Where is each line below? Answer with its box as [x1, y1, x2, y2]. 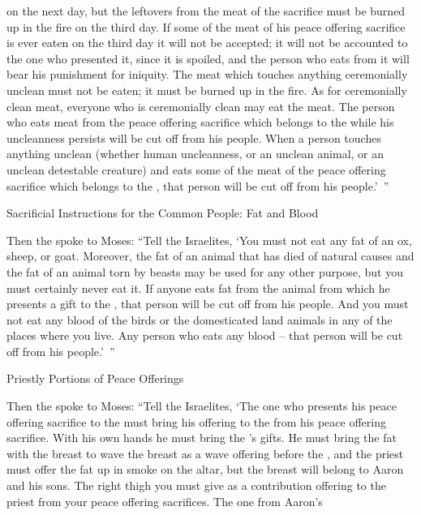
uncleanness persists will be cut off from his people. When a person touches [6, 129, 381, 146]
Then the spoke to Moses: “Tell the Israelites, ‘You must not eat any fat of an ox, [6, 231, 412, 248]
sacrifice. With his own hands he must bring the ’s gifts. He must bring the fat [6, 429, 397, 446]
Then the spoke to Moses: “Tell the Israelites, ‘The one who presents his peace [6, 397, 397, 414]
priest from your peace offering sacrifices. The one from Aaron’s [6, 492, 323, 509]
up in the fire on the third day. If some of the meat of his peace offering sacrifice [6, 18, 406, 35]
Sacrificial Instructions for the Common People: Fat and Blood [6, 204, 319, 221]
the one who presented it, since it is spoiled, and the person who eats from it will [6, 49, 410, 67]
